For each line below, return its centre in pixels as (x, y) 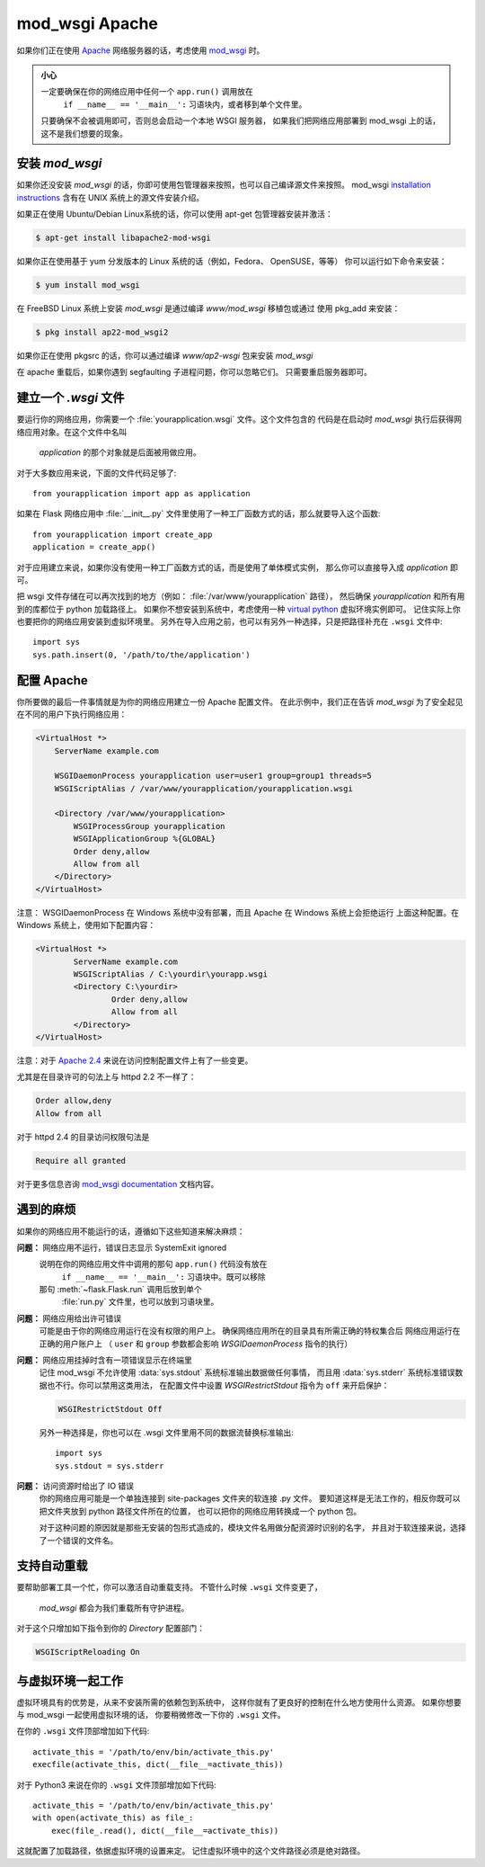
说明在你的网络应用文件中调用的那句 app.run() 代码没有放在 (153, 1264)
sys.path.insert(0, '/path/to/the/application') (141, 655)
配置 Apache (53, 680)
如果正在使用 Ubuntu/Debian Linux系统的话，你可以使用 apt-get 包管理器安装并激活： (175, 214)
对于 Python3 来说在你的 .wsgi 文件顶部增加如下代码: (117, 1784)
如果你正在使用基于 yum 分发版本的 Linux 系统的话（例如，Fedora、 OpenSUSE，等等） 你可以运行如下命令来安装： (232, 262)
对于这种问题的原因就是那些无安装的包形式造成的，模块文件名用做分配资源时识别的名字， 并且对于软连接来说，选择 (252, 1528)
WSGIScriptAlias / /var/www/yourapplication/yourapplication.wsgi (204, 788)
